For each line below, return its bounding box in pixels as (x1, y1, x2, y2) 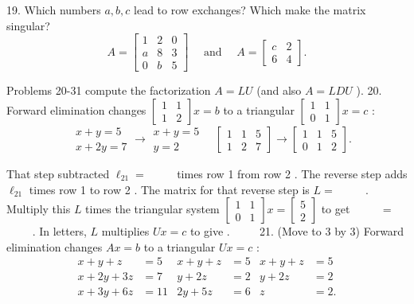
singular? (6, 17, 50, 33)
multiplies (101, 223, 150, 240)
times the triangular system (85, 201, 220, 217)
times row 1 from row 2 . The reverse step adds (177, 165, 408, 181)
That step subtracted (6, 165, 110, 181)
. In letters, (32, 223, 87, 240)
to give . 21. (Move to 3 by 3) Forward (189, 223, 404, 240)
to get (321, 201, 350, 217)
